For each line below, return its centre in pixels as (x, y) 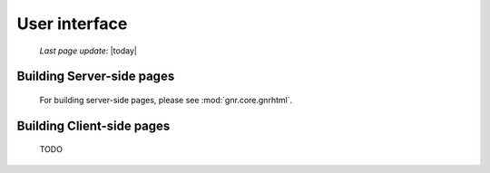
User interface (72, 24)
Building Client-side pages (93, 125)
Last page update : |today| (88, 51)
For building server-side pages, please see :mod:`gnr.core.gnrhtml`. (166, 100)
